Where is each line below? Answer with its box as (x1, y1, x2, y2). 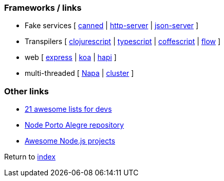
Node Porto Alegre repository (25, 120, 124, 130)
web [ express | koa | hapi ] (25, 53, 117, 62)
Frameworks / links (4, 3, 82, 13)
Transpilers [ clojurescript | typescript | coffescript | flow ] (25, 37, 221, 46)
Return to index (4, 152, 56, 162)
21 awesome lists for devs (25, 105, 112, 114)
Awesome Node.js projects (25, 136, 116, 146)
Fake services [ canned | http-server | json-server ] (25, 21, 198, 30)
